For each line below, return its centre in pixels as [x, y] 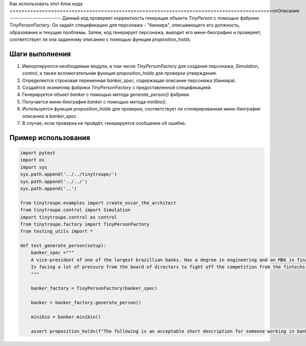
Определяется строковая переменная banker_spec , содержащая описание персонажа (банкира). [129, 80]
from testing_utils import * [57, 231]
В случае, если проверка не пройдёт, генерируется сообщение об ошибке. [104, 123]
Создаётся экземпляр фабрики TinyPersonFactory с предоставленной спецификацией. [117, 88]
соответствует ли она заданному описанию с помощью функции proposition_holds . [100, 39]
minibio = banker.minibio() [66, 317]
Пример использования [50, 138]
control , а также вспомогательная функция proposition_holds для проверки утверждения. [120, 73]
